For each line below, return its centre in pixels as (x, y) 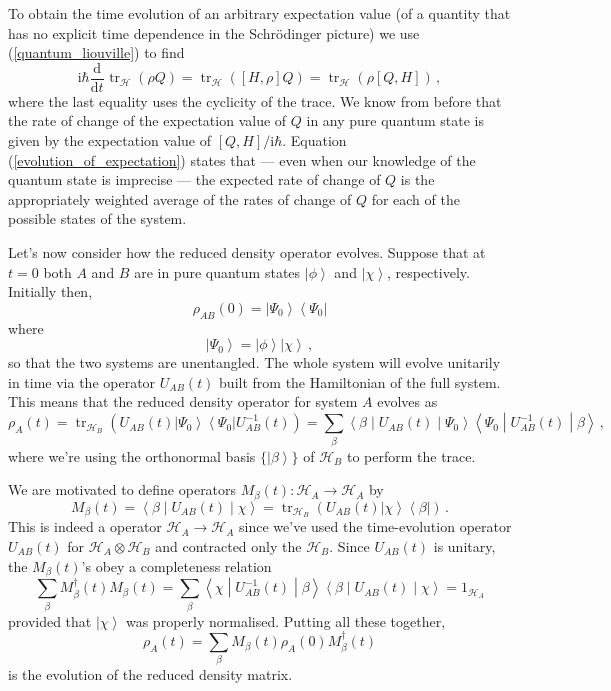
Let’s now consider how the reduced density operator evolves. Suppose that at (247, 252)
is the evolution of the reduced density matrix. (150, 674)
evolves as (407, 401)
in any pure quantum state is (395, 120)
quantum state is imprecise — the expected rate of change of (194, 179)
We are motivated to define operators (122, 489)
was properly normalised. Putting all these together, (285, 620)
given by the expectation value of (109, 140)
